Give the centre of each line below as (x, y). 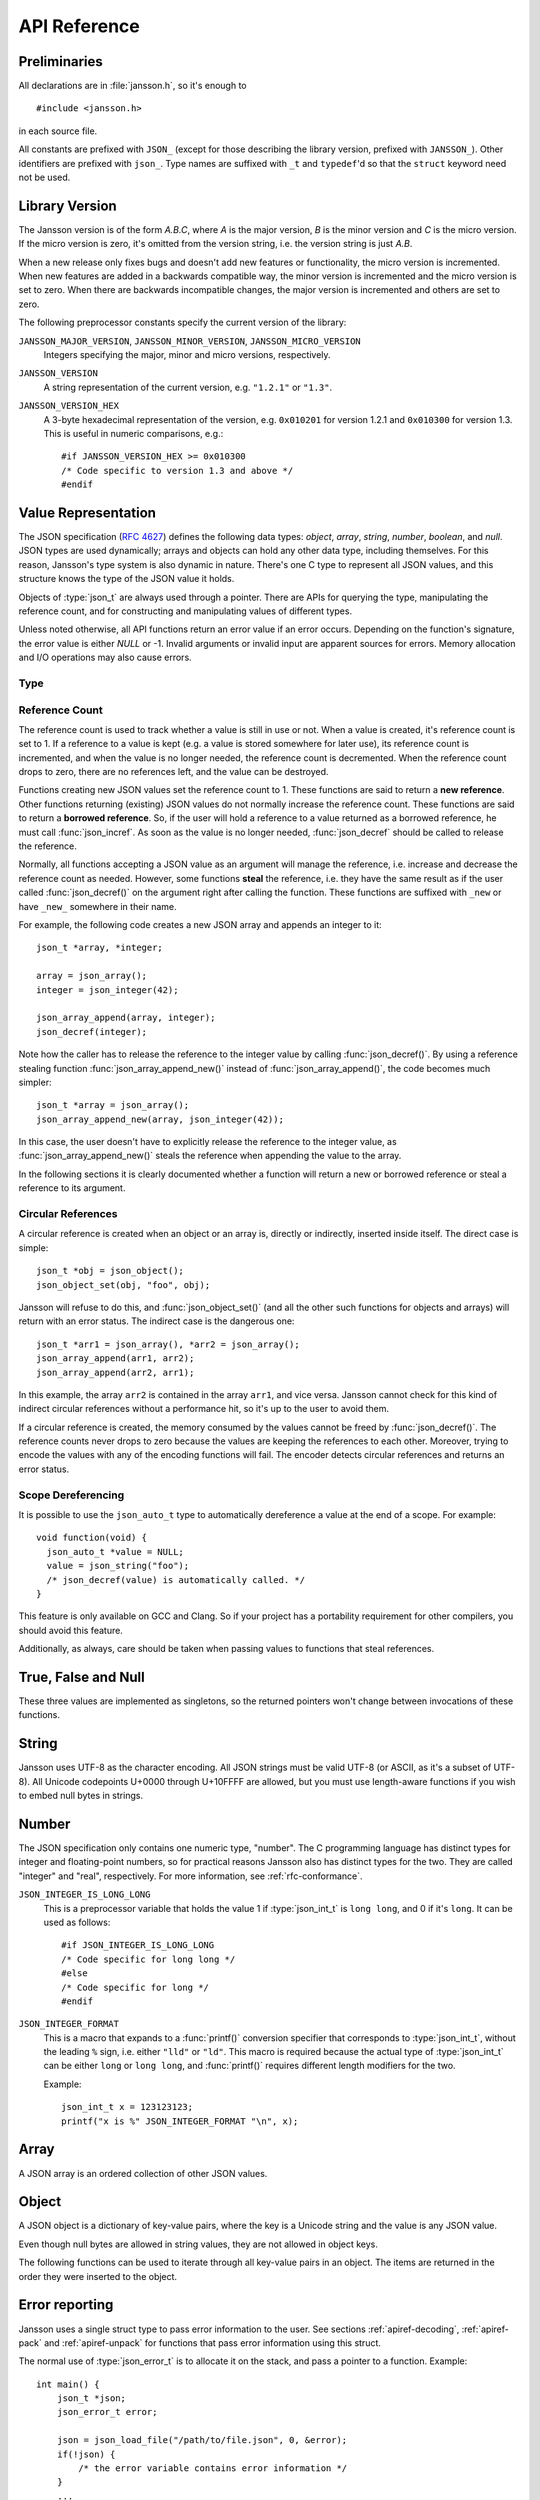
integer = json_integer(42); (107, 989)
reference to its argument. (72, 1188)
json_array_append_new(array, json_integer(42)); (160, 1119)
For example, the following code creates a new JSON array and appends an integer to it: (200, 924)
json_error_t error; (107, 2412)
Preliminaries (61, 61)
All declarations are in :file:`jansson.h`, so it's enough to (132, 86)
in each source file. (58, 131)
